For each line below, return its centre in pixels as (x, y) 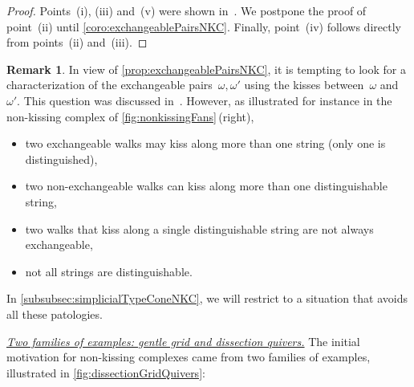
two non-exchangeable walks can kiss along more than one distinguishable (206, 186)
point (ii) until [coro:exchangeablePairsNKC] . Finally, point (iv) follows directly (204, 26)
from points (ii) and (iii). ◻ (77, 42)
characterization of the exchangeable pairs (110, 85)
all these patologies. (55, 314)
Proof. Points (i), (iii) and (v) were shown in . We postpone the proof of (187, 10)
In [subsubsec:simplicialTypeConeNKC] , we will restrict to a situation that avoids (207, 298)
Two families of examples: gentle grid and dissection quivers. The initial (183, 341)
